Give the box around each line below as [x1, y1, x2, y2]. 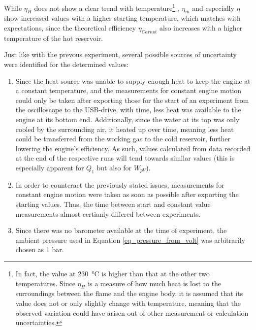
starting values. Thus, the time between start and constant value [15, 198, 211, 209]
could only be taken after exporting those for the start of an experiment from [15, 95, 249, 105]
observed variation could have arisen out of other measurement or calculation [15, 307, 249, 318]
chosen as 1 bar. [15, 244, 64, 255]
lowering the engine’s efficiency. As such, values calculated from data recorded [15, 143, 251, 153]
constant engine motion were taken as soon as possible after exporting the [15, 189, 239, 199]
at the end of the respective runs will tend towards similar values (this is [15, 153, 235, 163]
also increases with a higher [160, 23, 243, 33]
